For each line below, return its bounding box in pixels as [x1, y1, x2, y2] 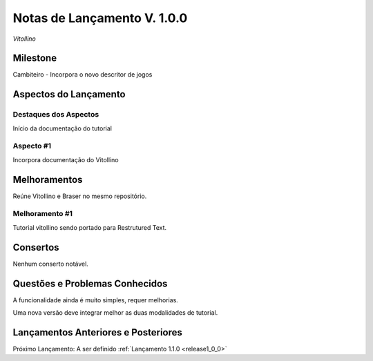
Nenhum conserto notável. [12, 260, 89, 268]
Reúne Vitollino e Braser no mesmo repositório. [12, 192, 147, 200]
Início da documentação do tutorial [12, 124, 112, 133]
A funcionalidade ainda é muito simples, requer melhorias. [12, 295, 179, 304]
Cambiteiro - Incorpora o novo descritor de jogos [12, 70, 153, 79]
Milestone [12, 52, 57, 64]
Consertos [12, 242, 59, 253]
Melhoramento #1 [12, 209, 73, 219]
